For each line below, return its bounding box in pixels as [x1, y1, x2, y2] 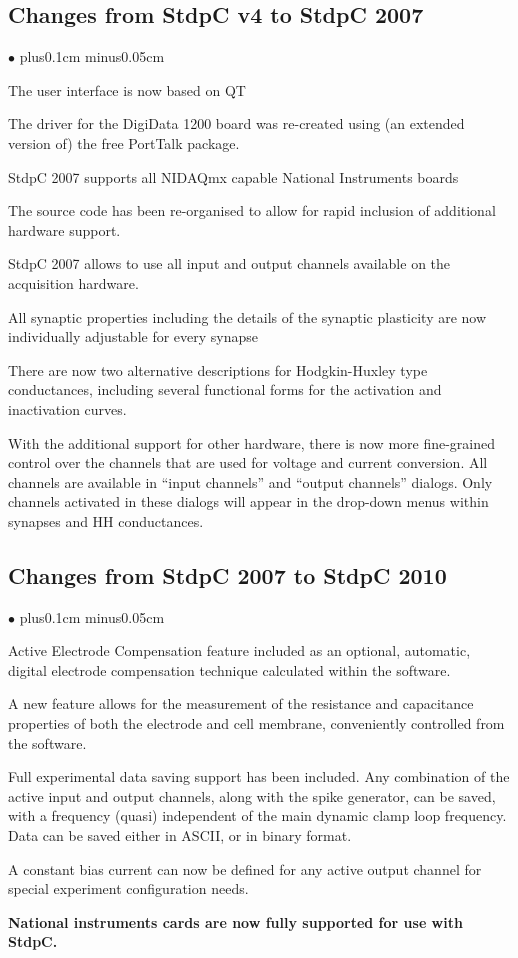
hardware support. [8, 219, 121, 240]
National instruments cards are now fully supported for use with [8, 911, 463, 932]
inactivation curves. [8, 398, 127, 419]
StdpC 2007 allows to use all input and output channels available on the [8, 253, 451, 274]
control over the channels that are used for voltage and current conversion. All [8, 452, 488, 473]
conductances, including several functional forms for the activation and [8, 379, 442, 400]
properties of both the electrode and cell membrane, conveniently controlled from [8, 713, 505, 734]
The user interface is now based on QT [8, 79, 246, 100]
